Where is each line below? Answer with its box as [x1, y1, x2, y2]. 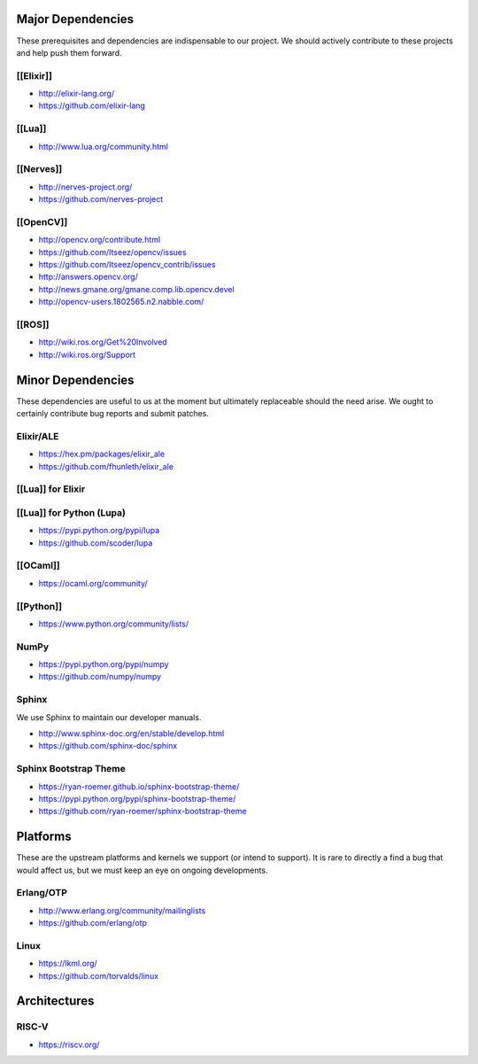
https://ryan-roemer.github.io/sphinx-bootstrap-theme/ [38, 781, 240, 792]
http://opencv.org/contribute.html [38, 235, 161, 245]
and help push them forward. [16, 47, 123, 58]
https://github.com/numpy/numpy [38, 672, 162, 682]
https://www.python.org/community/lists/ [38, 618, 189, 629]
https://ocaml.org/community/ [38, 578, 148, 588]
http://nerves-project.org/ [38, 182, 133, 192]
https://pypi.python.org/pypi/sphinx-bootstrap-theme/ [38, 793, 236, 804]
